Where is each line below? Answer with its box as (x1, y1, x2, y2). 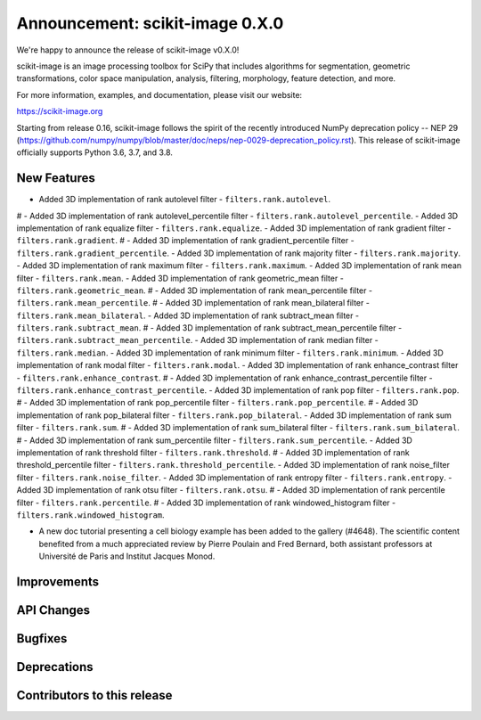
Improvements (16, 574, 100, 589)
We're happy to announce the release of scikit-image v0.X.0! (16, 45, 240, 55)
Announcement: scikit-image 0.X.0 (16, 13, 284, 33)
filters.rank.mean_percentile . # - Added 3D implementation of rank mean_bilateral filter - (16, 298, 370, 308)
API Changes (16, 602, 91, 618)
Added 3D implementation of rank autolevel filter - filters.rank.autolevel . (38, 194, 331, 205)
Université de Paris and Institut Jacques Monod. (38, 551, 216, 561)
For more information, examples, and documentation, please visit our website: (16, 89, 303, 100)
